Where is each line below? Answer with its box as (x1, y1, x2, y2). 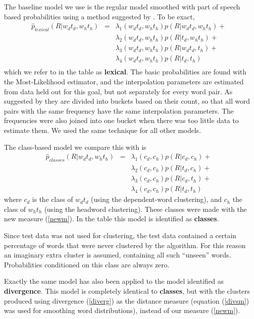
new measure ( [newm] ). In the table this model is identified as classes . (4, 213, 219, 224)
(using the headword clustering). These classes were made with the (44, 203, 247, 214)
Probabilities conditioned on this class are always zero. (4, 259, 169, 269)
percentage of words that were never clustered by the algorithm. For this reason (4, 240, 246, 250)
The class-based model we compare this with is (4, 141, 147, 152)
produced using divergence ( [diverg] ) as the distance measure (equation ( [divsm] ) (4, 295, 249, 306)
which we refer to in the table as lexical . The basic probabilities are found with (4, 66, 247, 77)
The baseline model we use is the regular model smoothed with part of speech (4, 1, 240, 11)
